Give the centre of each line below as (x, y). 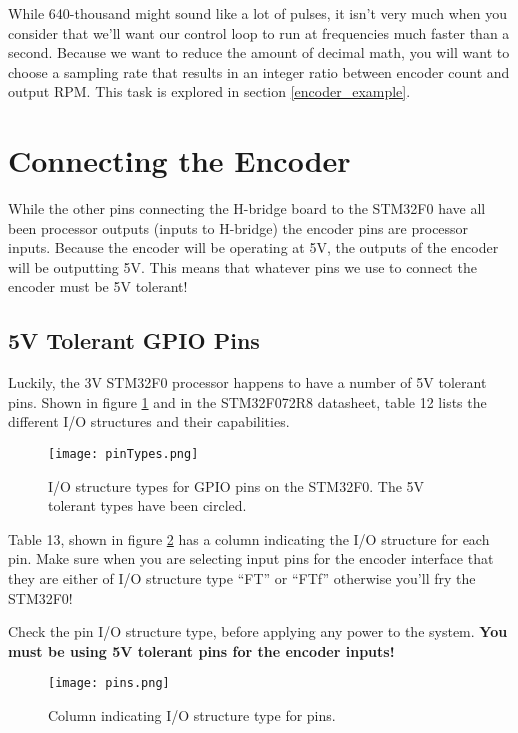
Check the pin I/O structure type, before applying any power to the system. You (258, 631)
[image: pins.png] (109, 683)
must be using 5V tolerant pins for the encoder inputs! (201, 650)
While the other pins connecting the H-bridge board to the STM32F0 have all (247, 208)
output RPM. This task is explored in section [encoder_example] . (209, 91)
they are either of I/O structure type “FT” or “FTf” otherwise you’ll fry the (242, 578)
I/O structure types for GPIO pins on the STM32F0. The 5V (236, 485)
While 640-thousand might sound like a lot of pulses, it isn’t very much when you (257, 13)
